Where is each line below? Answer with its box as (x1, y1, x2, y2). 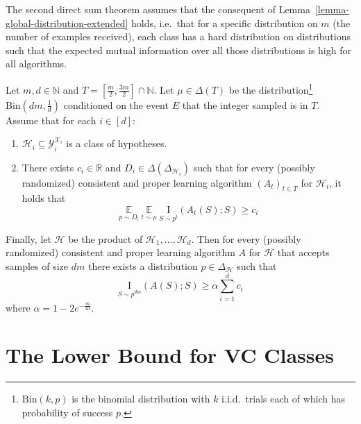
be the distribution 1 (228, 80, 313, 96)
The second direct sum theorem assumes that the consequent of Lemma (6, 2, 310, 16)
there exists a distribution (87, 258, 198, 273)
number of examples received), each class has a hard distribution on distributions (6, 29, 351, 44)
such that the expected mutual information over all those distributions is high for (6, 42, 351, 57)
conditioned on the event (63, 97, 169, 112)
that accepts (277, 245, 330, 260)
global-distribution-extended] (6, 15, 128, 30)
